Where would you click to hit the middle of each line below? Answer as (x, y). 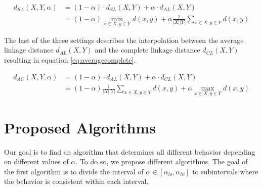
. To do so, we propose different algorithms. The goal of (162, 161)
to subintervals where (225, 171)
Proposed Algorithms (80, 127)
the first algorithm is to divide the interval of (74, 171)
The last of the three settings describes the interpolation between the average (124, 40)
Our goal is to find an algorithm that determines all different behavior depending (130, 151)
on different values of (36, 161)
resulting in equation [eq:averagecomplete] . (70, 59)
